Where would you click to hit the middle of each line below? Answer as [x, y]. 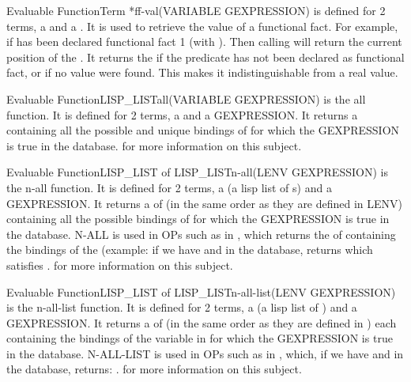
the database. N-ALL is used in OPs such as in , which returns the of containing [201, 234]
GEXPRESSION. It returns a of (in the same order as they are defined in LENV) [205, 203]
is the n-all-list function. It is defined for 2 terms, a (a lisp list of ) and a [182, 307]
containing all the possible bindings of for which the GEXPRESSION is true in [198, 219]
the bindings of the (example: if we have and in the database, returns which [190, 250]
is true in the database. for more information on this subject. [154, 145]
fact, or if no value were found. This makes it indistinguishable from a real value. [202, 72]
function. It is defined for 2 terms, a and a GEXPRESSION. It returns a [182, 114]
